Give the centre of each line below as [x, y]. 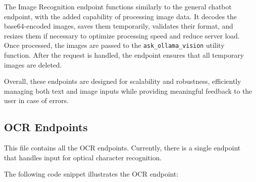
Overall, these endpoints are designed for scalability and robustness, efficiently [123, 81]
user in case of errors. [36, 100]
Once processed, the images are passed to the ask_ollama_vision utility [114, 45]
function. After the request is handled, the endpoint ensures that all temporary [124, 55]
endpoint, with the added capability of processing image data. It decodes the [121, 16]
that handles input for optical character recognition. [83, 157]
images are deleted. [33, 64]
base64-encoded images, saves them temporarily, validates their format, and [119, 26]
